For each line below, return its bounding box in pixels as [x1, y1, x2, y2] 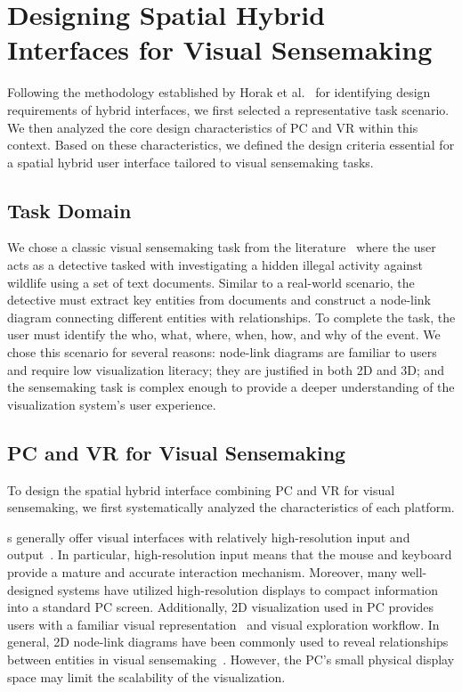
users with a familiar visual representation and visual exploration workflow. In [7, 615, 440, 633]
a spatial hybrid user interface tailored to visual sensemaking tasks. [7, 152, 374, 171]
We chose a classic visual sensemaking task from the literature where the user [7, 238, 436, 256]
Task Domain [7, 196, 132, 224]
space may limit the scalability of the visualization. [7, 667, 286, 686]
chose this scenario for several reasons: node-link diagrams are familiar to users [7, 343, 437, 362]
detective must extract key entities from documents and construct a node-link [7, 290, 431, 309]
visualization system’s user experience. [7, 395, 216, 413]
